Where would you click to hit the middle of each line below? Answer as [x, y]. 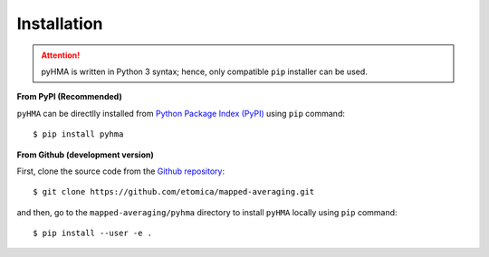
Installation [60, 24]
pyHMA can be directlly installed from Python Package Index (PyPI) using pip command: [181, 113]
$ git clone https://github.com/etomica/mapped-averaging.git [174, 192]
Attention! [61, 55]
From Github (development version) [85, 155]
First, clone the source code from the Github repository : [121, 171]
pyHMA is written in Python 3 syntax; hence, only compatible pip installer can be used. [205, 71]
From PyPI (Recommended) [69, 97]
